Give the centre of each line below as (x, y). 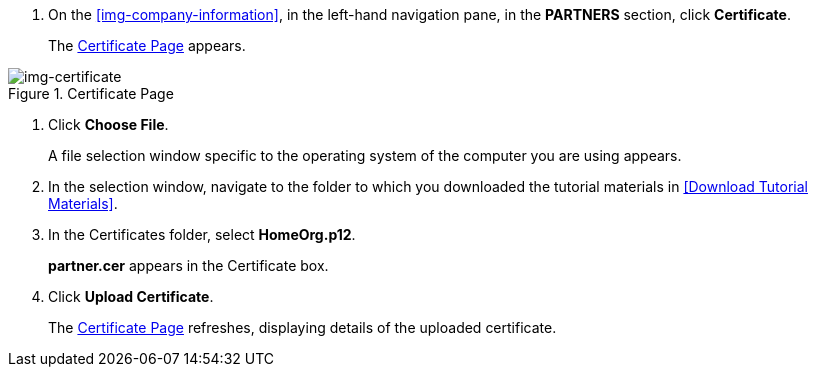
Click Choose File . (108, 124)
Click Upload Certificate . (131, 296)
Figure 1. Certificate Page (91, 93)
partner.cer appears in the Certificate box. (188, 265)
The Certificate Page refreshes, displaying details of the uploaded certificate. (302, 327)
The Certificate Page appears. (147, 45)
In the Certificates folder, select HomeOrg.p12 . (202, 234)
